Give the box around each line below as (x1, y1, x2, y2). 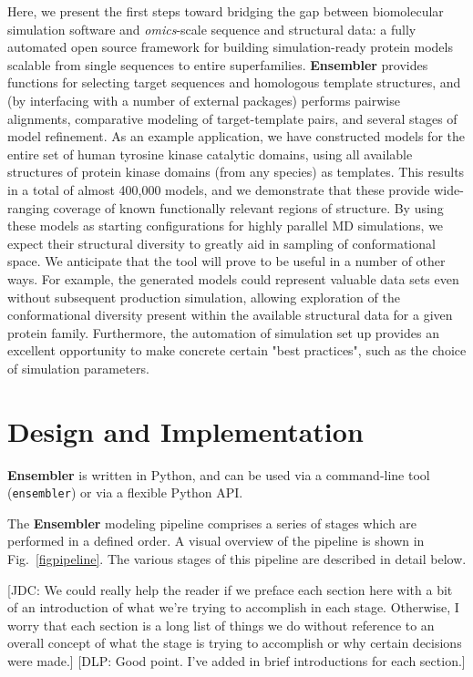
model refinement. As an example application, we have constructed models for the (7, 127, 465, 146)
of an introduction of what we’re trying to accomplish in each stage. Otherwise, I (7, 598, 459, 617)
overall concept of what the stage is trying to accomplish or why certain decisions (7, 633, 462, 652)
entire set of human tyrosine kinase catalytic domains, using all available (7, 144, 413, 163)
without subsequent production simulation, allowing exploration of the (7, 287, 400, 306)
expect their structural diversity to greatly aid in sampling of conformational (7, 233, 436, 252)
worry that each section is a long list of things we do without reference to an (7, 615, 435, 634)
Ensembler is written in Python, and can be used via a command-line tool (7, 465, 430, 484)
